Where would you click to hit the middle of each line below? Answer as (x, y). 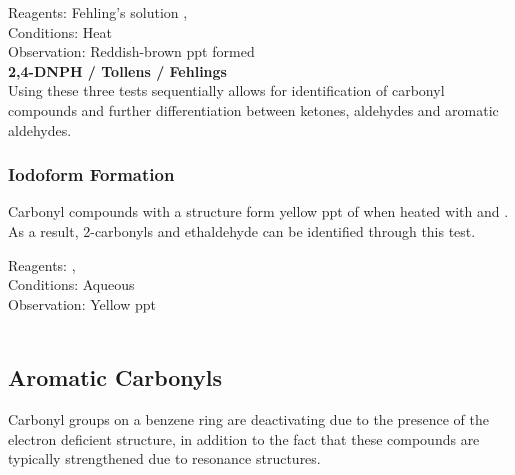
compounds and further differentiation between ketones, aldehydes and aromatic (253, 109)
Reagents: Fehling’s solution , (98, 12)
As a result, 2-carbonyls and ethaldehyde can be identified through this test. (242, 230)
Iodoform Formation (91, 174)
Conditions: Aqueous (71, 284)
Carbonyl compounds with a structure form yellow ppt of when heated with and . (258, 211)
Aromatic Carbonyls (115, 377)
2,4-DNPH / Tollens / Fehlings (117, 70)
